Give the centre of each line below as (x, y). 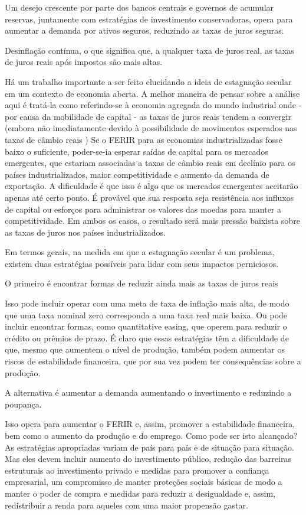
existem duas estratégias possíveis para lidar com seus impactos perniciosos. (142, 263)
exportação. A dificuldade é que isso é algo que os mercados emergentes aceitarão (152, 186)
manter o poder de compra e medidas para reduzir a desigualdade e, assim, (140, 493)
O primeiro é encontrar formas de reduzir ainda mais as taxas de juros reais (142, 283)
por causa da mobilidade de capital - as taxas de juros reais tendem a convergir (148, 116)
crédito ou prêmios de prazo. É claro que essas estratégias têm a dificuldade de (147, 338)
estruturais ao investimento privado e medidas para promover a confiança (137, 470)
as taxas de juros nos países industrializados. (85, 232)
